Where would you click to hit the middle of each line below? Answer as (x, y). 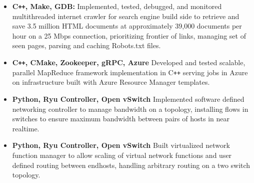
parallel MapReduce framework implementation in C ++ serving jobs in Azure (130, 72)
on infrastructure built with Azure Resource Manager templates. (111, 82)
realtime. (26, 128)
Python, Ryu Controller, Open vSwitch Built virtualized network (121, 145)
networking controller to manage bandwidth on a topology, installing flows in (130, 109)
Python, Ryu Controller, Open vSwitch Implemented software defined (128, 99)
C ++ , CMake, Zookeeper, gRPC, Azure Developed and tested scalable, (129, 62)
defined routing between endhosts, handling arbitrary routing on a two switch (131, 165)
